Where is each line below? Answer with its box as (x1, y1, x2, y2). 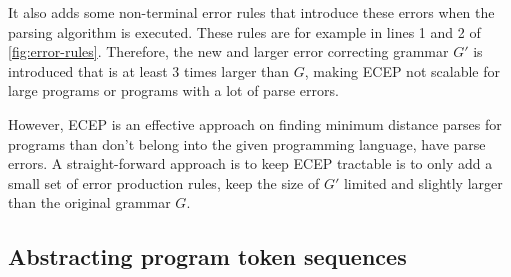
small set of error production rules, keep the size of (8, 172, 320, 193)
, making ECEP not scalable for (304, 60, 500, 81)
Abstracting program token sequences (8, 241, 407, 272)
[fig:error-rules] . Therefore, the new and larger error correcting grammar (8, 41, 449, 62)
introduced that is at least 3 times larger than (8, 60, 290, 81)
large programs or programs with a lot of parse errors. (8, 80, 339, 101)
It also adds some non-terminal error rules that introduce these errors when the (8, 2, 495, 22)
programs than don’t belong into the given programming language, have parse (8, 133, 486, 154)
